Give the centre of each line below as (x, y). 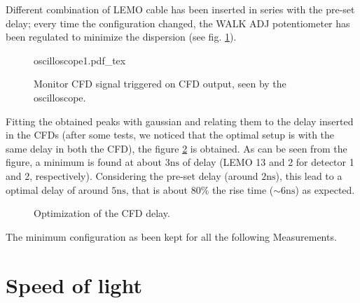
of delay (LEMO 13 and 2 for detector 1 (268, 162)
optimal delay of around (57, 189)
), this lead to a (309, 175)
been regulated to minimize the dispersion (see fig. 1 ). (121, 37)
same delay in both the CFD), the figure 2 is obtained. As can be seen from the (176, 148)
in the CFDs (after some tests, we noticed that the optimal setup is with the (170, 135)
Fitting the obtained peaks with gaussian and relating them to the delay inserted (180, 121)
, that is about (157, 189)
